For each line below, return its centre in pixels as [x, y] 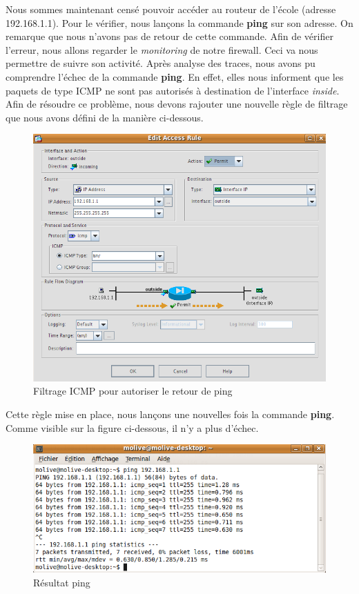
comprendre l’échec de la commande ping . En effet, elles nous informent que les [175, 76]
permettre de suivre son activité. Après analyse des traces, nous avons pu [161, 63]
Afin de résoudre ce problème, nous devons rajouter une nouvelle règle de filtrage [177, 104]
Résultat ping [62, 582]
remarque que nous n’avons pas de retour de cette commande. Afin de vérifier [169, 36]
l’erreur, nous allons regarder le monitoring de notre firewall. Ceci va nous [162, 49]
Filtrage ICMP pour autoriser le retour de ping [133, 391]
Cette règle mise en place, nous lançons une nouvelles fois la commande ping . [170, 414]
